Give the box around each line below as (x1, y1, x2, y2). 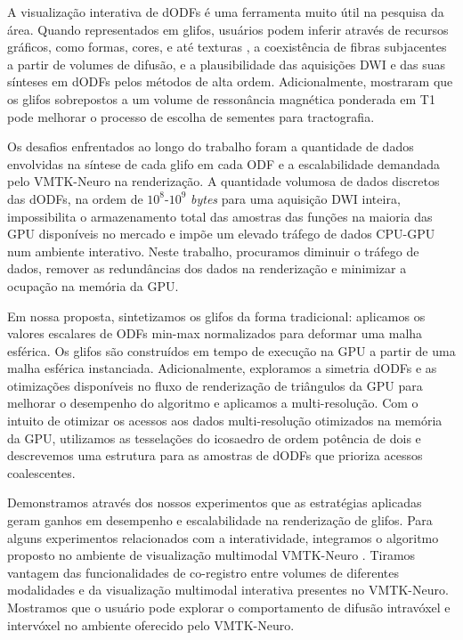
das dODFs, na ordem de (7, 189, 143, 207)
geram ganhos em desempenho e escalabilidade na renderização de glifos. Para (7, 511, 433, 530)
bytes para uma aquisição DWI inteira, (191, 189, 401, 207)
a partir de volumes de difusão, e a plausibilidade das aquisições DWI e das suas (7, 54, 446, 73)
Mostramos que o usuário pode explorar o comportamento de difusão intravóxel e (7, 598, 451, 616)
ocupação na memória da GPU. (7, 276, 179, 295)
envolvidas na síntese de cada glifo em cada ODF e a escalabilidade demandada (7, 154, 440, 173)
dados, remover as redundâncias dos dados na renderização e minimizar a (7, 259, 407, 278)
